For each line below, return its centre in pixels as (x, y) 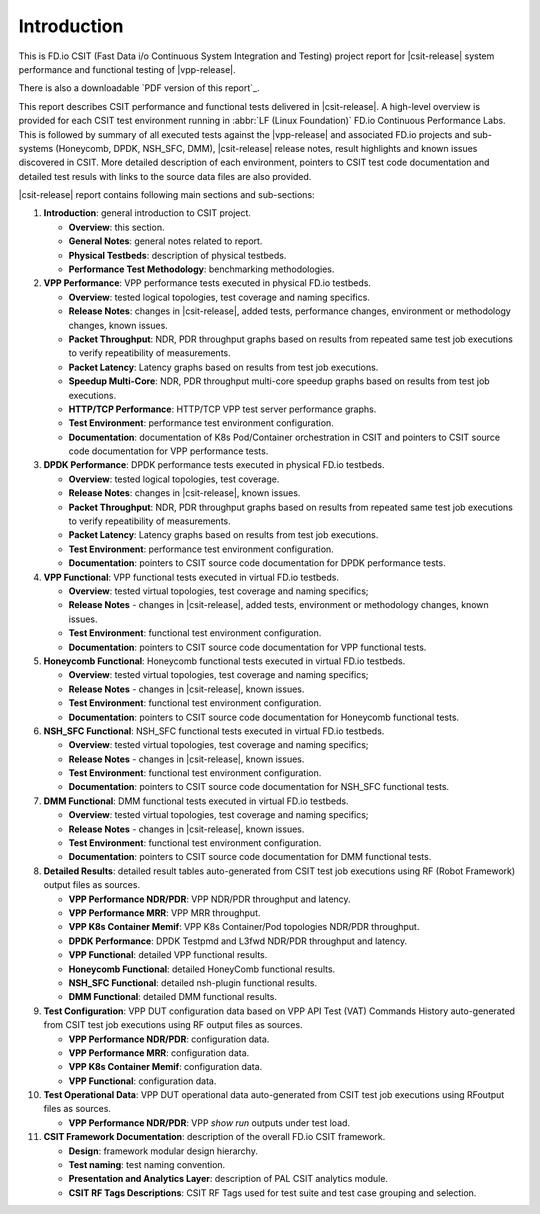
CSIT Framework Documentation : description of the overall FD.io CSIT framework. (214, 1137)
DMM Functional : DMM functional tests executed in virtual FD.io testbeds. (196, 801)
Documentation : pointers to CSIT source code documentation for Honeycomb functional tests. (264, 717)
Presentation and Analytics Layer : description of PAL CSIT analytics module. (228, 1179)
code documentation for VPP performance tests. (168, 451)
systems (36, 148)
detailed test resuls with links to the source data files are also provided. (165, 176)
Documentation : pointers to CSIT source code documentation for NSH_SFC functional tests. (259, 787)
